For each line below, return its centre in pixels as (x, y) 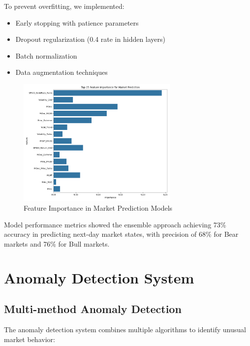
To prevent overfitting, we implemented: (64, 6)
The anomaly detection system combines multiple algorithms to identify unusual (125, 329)
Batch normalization (46, 55)
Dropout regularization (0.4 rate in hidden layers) (91, 39)
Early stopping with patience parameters (77, 22)
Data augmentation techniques (62, 72)
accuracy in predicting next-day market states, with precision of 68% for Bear (121, 234)
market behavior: (30, 339)
